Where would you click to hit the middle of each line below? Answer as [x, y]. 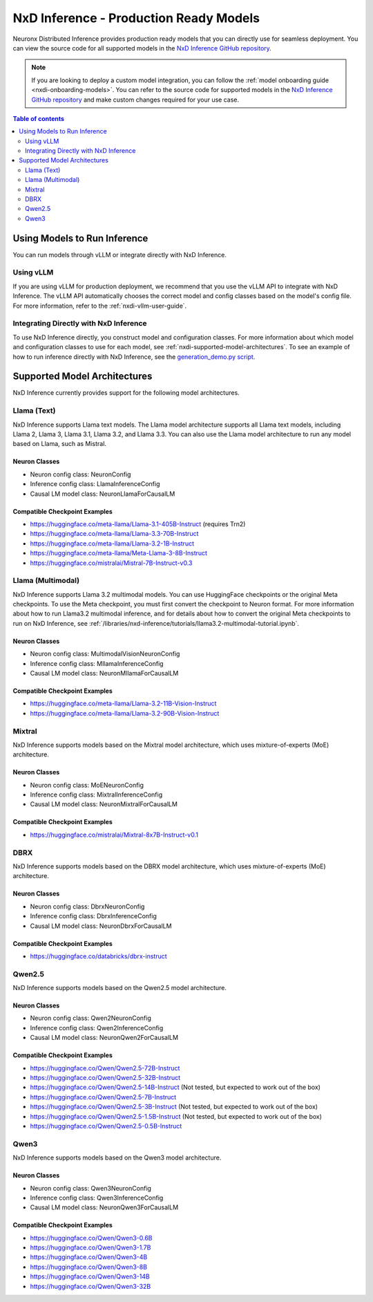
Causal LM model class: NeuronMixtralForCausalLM [104, 804]
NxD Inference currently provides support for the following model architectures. [126, 393]
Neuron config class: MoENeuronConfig [87, 785]
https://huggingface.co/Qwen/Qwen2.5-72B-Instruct [105, 1068]
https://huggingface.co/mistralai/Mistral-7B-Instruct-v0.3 [111, 563]
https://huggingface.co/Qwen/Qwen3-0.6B [91, 1238]
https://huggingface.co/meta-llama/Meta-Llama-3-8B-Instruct [118, 553]
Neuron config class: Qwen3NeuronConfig [91, 1188]
